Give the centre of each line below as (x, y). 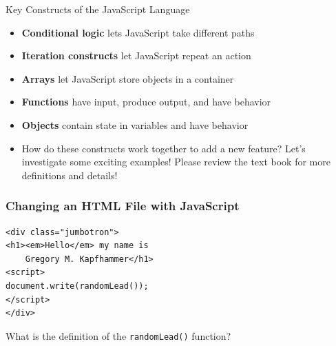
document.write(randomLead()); (77, 286)
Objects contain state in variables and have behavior (135, 124)
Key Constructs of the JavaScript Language (98, 9)
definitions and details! (70, 175)
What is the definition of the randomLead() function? (118, 335)
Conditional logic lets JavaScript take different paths (138, 32)
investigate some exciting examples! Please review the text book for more (176, 162)
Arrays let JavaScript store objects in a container (128, 78)
